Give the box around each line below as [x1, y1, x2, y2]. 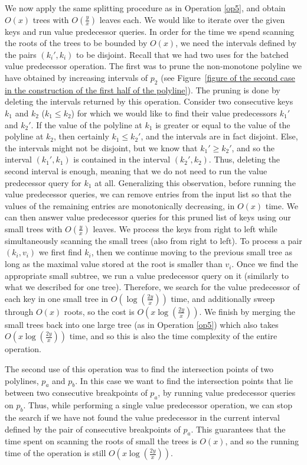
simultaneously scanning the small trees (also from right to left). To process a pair [5, 234, 302, 246]
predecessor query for [5, 176, 81, 188]
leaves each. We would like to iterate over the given [99, 13, 285, 25]
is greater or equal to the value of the [155, 118, 290, 131]
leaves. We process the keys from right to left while [93, 222, 277, 235]
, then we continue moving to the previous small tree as [91, 246, 292, 258]
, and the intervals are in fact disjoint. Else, [141, 130, 298, 142]
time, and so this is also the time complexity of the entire [69, 330, 277, 342]
